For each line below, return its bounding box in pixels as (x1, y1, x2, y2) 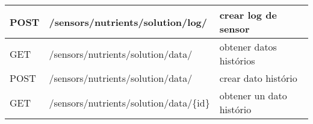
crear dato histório (219, 71, 297, 85)
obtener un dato (219, 88, 287, 102)
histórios (219, 54, 255, 67)
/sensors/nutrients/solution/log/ (49, 14, 207, 29)
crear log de (219, 8, 277, 22)
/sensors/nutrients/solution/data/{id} (49, 95, 210, 110)
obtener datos (219, 40, 277, 54)
